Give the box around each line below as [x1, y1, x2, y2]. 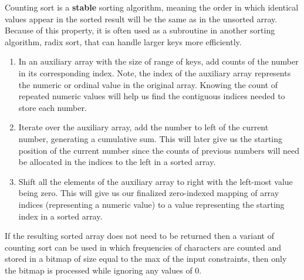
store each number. [18, 101, 87, 113]
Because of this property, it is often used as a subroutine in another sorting [5, 24, 275, 36]
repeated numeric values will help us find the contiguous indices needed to [18, 90, 285, 102]
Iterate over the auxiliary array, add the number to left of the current [18, 121, 269, 133]
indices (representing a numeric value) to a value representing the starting [18, 198, 285, 210]
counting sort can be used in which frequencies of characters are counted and [5, 241, 282, 253]
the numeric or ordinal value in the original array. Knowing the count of [18, 78, 278, 90]
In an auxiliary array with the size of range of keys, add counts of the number [18, 55, 299, 68]
